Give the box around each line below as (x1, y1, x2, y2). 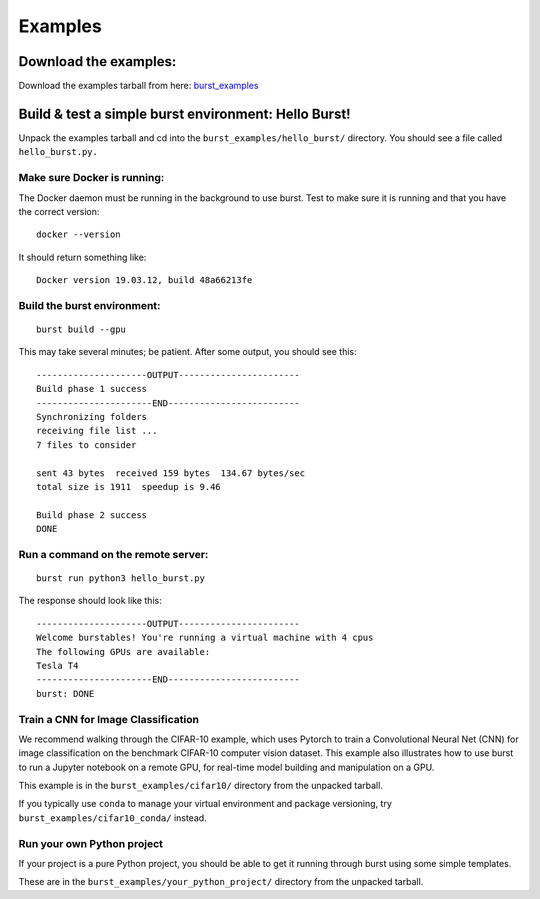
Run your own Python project (18, 836, 164, 850)
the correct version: (18, 205, 100, 217)
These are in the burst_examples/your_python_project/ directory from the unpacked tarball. (18, 876, 424, 888)
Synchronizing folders (36, 411, 148, 422)
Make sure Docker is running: (18, 171, 165, 185)
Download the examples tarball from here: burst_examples (18, 80, 259, 92)
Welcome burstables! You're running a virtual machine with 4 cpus (36, 632, 374, 644)
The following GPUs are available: (36, 646, 211, 657)
